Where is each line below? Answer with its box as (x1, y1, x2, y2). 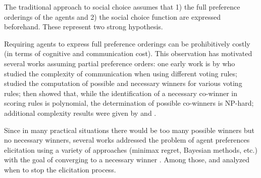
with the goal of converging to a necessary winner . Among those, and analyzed (4, 154, 250, 165)
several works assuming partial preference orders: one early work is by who (4, 58, 235, 68)
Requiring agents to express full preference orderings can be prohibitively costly (4, 38, 250, 49)
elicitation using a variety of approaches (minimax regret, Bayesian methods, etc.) (4, 144, 257, 155)
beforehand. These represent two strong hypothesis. (4, 21, 163, 32)
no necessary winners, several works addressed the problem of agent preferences (4, 135, 250, 145)
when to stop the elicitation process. (4, 164, 116, 174)
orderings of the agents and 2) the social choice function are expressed (4, 11, 221, 22)
